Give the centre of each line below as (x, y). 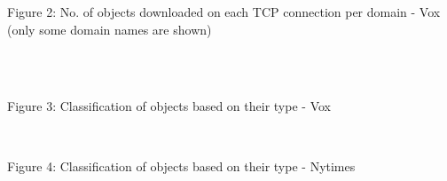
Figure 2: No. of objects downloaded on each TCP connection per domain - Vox (224, 12)
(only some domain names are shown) (110, 29)
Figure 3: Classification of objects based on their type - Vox (169, 106)
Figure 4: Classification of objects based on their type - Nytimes (181, 165)
